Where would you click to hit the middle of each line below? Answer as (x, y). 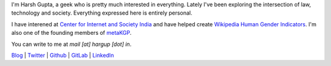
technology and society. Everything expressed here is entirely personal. (102, 13)
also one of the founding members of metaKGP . (71, 33)
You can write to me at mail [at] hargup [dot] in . (71, 44)
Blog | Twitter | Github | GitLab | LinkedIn (63, 55)
